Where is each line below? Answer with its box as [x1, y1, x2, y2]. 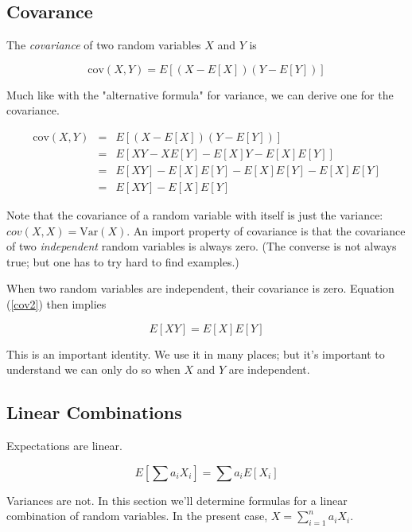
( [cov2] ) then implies [6, 296, 107, 313]
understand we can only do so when [6, 361, 181, 378]
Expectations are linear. [6, 437, 122, 454]
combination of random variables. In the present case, [6, 507, 268, 524]
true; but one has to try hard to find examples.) [6, 253, 239, 270]
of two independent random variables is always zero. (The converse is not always [6, 238, 397, 254]
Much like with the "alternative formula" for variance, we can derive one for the [6, 86, 394, 103]
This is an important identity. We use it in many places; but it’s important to [6, 345, 385, 362]
